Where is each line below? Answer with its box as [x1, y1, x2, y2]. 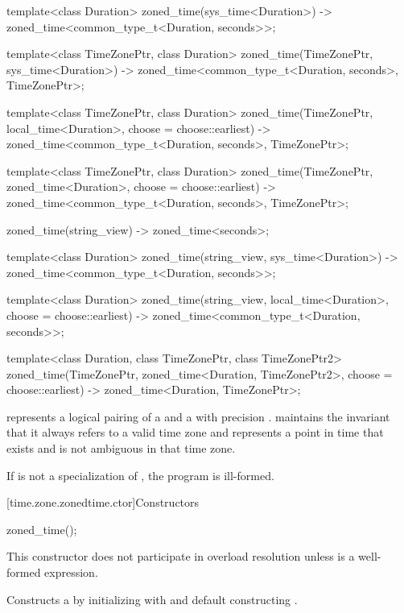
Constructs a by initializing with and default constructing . [6, 590, 298, 607]
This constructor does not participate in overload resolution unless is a [6, 548, 355, 565]
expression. [44, 564, 98, 581]
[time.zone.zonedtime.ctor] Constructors [6, 494, 200, 511]
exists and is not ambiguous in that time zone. [6, 440, 236, 457]
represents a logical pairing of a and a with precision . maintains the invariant [6, 408, 390, 425]
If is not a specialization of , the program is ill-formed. [6, 466, 274, 483]
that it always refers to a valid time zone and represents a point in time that [6, 424, 384, 441]
